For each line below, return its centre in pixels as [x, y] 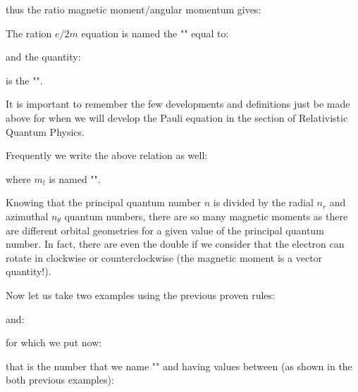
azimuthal [27, 216]
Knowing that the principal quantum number [104, 202]
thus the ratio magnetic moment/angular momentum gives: [134, 9]
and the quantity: [43, 57]
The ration [29, 33]
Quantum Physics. [45, 131]
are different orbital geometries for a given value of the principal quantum [165, 230]
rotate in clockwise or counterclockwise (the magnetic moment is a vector [164, 257]
